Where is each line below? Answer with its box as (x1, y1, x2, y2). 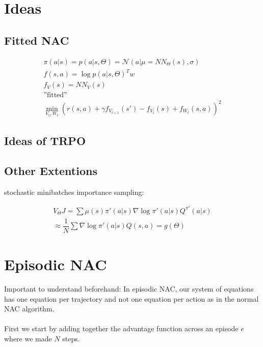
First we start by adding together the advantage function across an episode (4, 323, 239, 334)
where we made (4, 333, 52, 343)
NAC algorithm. (4, 303, 55, 314)
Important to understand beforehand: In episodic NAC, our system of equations (4, 283, 254, 294)
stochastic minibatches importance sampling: (4, 186, 144, 197)
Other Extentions (4, 162, 97, 178)
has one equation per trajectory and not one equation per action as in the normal (4, 293, 259, 304)
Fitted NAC (4, 32, 69, 48)
